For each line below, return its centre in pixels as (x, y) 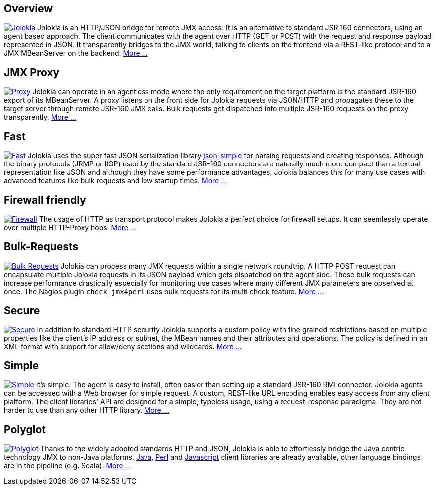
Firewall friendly (45, 200)
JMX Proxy (32, 72)
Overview (29, 9)
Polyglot (25, 429)
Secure (22, 311)
